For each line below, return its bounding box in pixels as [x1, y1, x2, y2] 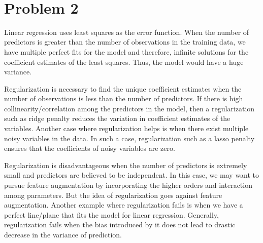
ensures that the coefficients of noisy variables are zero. [4, 143, 175, 153]
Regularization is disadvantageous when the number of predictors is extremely [4, 159, 247, 170]
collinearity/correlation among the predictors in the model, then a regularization [4, 103, 255, 113]
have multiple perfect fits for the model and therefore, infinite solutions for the [4, 46, 249, 57]
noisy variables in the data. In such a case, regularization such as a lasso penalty [4, 133, 255, 143]
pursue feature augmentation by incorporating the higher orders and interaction [4, 180, 252, 190]
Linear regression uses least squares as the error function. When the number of [4, 26, 249, 37]
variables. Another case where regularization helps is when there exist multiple [4, 123, 249, 134]
